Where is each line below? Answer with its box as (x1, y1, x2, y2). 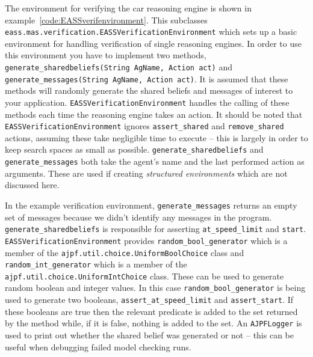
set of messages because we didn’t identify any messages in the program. (5, 210, 272, 223)
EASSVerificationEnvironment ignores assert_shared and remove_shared (5, 120, 284, 132)
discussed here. (5, 178, 60, 191)
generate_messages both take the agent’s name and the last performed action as (5, 155, 305, 168)
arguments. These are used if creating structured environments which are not (5, 166, 288, 179)
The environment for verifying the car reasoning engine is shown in (5, 2, 252, 14)
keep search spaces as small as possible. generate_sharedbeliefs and (5, 143, 264, 156)
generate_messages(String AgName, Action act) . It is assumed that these (5, 72, 288, 85)
